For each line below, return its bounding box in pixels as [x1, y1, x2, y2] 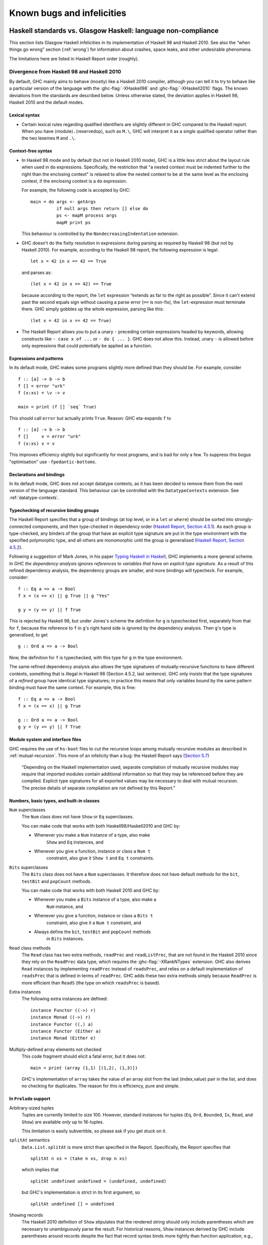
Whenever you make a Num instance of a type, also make [34, 832, 150, 838]
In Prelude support [9, 1096, 51, 1102]
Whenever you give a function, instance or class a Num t [34, 848, 151, 854]
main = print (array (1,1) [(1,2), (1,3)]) [30, 1065, 138, 1071]
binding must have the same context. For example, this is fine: [9, 685, 136, 691]
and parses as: [21, 269, 52, 275]
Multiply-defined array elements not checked [9, 1046, 102, 1052]
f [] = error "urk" [18, 383, 66, 389]
